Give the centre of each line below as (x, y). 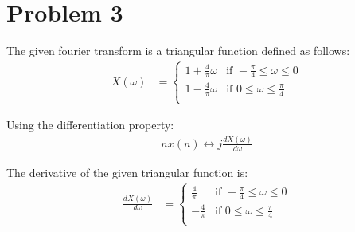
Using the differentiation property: (90, 125)
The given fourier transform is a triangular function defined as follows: (178, 51)
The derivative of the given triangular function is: (127, 172)
